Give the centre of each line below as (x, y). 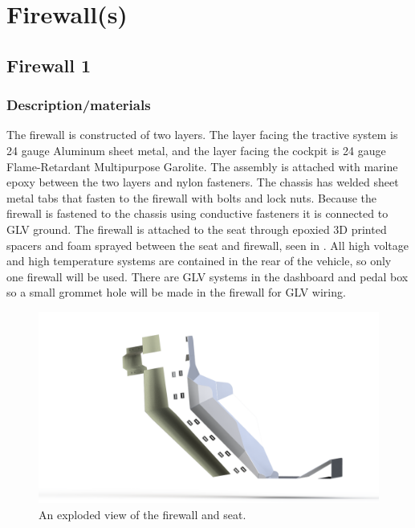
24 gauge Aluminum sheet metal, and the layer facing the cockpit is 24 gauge (196, 150)
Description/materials (79, 105)
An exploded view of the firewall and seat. (142, 514)
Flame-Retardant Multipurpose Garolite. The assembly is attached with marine (202, 166)
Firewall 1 (49, 65)
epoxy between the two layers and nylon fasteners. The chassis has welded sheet (203, 182)
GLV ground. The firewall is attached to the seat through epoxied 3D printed (197, 229)
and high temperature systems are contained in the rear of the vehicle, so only (199, 261)
